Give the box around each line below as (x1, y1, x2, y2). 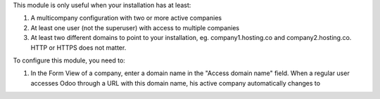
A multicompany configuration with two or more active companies (30, 14, 222, 22)
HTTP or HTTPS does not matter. (30, 43, 127, 52)
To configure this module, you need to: (13, 56, 126, 65)
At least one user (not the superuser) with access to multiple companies (30, 23, 239, 32)
